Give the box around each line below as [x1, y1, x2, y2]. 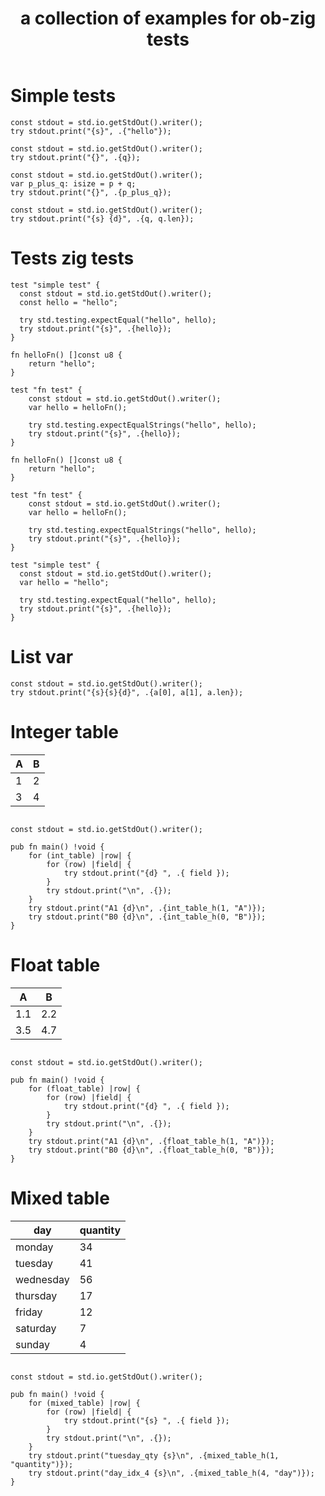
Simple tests [10, 85, 117, 107]
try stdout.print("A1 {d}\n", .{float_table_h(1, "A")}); [28, 1136, 275, 1146]
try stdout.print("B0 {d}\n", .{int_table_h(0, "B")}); [28, 912, 267, 922]
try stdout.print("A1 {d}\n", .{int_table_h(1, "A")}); [28, 903, 267, 913]
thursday [15, 1288, 58, 1302]
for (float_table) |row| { [28, 1083, 141, 1094]
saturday [15, 1321, 57, 1335]
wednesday [15, 1272, 70, 1286]
